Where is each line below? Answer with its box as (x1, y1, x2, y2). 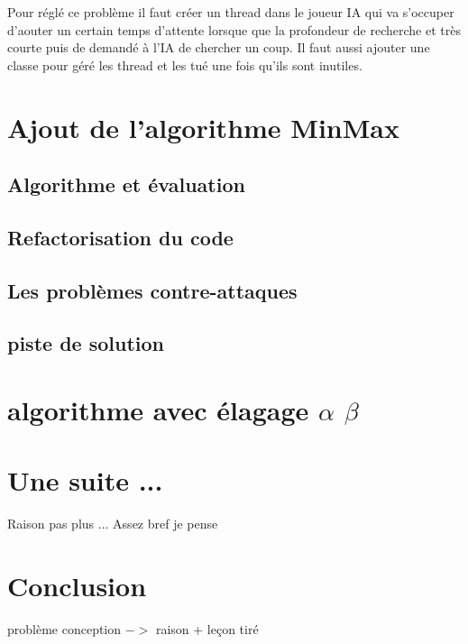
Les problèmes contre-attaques (7, 276, 298, 304)
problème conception (7, 620, 122, 639)
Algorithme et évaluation (7, 170, 245, 198)
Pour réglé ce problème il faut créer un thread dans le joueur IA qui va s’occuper (7, 3, 454, 21)
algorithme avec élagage (7, 391, 309, 428)
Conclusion (7, 567, 147, 604)
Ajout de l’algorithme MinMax (7, 108, 399, 145)
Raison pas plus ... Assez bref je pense (7, 514, 218, 533)
